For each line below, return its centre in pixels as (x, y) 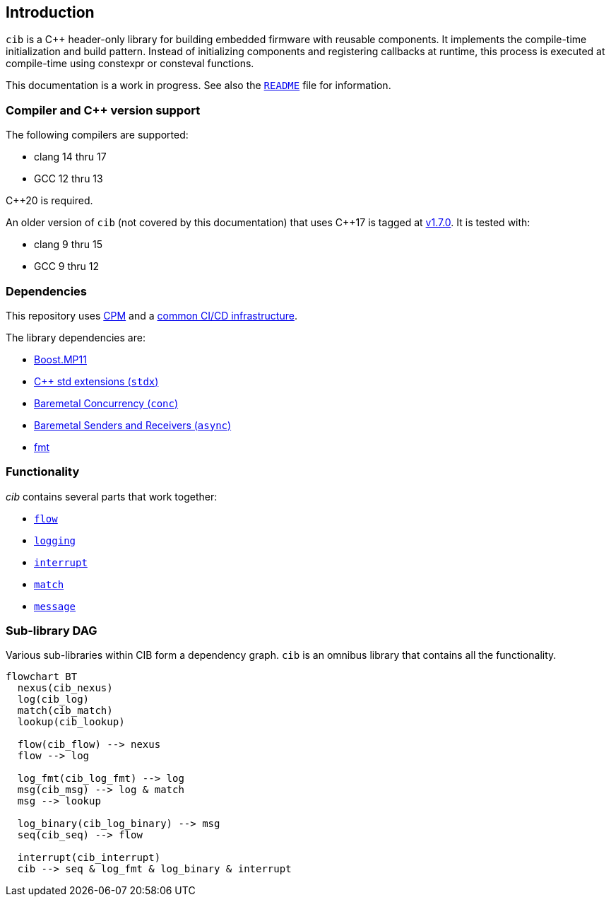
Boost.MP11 (60, 359)
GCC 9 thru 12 (67, 266)
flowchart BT (42, 677)
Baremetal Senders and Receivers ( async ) (133, 425)
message (55, 606)
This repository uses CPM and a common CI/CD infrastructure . (152, 315)
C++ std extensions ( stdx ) (96, 381)
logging (55, 540)
